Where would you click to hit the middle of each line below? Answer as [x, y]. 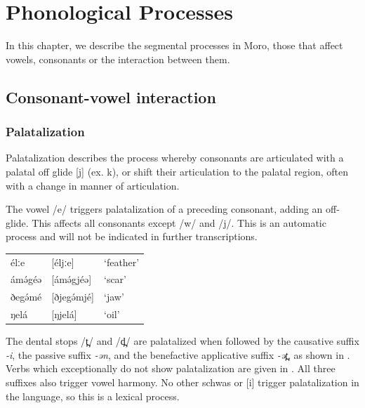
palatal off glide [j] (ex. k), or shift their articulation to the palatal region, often [177, 171]
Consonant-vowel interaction [111, 97]
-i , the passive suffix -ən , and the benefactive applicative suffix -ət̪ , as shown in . [178, 354]
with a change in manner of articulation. [93, 185]
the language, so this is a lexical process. [93, 396]
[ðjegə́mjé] [73, 297]
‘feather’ [121, 262]
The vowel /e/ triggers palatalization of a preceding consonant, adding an [164, 209]
